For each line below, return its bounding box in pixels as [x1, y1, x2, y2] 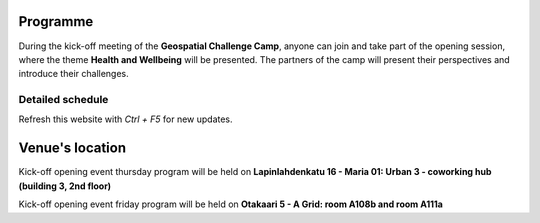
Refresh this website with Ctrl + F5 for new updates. [18, 113, 234, 125]
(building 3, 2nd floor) [18, 180, 112, 192]
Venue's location [18, 140, 127, 157]
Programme [18, 13, 94, 30]
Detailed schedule [18, 93, 109, 107]
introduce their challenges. [18, 68, 129, 80]
